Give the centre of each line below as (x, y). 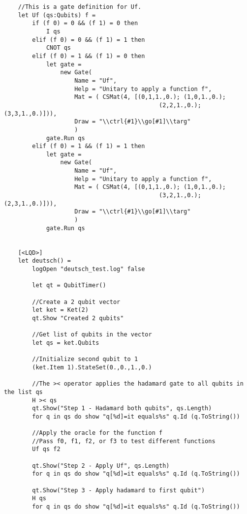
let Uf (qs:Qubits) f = (57, 15)
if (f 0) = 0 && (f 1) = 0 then (85, 23)
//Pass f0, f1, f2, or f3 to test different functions (124, 441)
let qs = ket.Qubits (66, 343)
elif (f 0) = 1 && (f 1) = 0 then (89, 56)
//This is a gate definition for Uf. (80, 7)
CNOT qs (59, 48)
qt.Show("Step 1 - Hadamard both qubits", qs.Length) (122, 408)
